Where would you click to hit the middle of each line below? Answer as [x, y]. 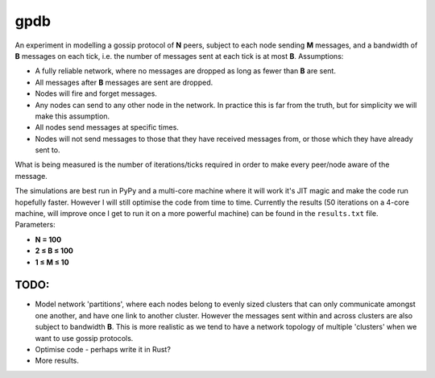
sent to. [48, 150]
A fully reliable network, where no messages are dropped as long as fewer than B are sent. [185, 71]
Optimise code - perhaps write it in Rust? [103, 350]
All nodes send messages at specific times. [107, 127]
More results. [57, 361]
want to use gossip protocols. [84, 338]
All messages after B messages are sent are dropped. [124, 82]
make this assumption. [72, 116]
